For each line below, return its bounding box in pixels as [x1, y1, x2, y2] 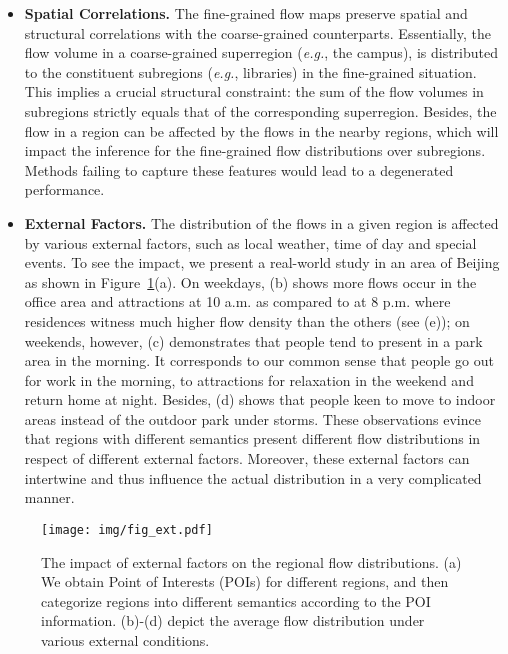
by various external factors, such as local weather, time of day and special [24, 232, 477, 253]
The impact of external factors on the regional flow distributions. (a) [41, 551, 462, 572]
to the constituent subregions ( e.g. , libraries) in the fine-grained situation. [24, 61, 477, 82]
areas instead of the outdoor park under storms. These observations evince [24, 408, 481, 429]
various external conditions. [41, 629, 210, 650]
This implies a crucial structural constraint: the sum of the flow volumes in [24, 81, 484, 102]
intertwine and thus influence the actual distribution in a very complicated [24, 467, 482, 488]
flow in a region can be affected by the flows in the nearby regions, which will [24, 120, 499, 141]
